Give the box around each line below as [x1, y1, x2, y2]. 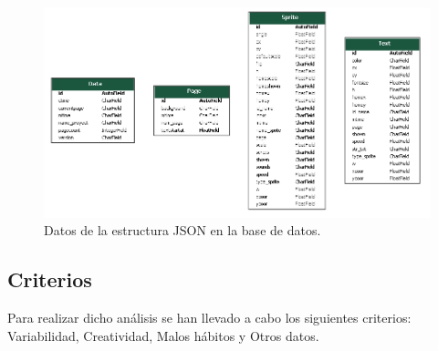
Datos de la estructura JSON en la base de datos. [44, 221, 321, 240]
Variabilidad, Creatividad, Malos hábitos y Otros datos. [7, 325, 319, 345]
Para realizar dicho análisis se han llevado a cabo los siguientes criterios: [7, 308, 412, 327]
